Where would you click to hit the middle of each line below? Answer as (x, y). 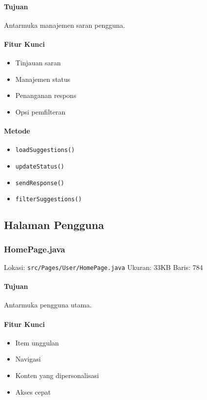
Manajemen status (43, 79)
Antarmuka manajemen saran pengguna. (65, 25)
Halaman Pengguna (54, 225)
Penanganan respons (46, 95)
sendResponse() (40, 183)
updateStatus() (40, 167)
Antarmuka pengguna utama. (48, 305)
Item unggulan (37, 342)
